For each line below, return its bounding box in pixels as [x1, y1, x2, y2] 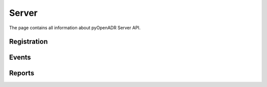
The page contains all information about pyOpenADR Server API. [9, 25, 141, 31]
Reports [9, 69, 35, 78]
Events [9, 53, 31, 62]
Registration [9, 38, 48, 46]
